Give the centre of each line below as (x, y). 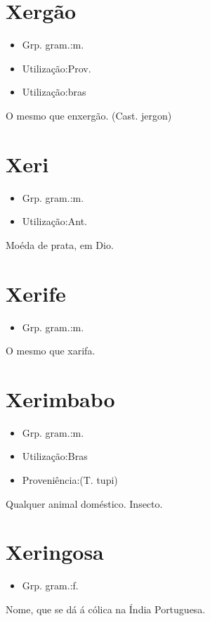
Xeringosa (55, 552)
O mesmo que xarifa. (51, 351)
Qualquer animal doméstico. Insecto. (84, 503)
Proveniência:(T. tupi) (70, 480)
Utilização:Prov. (57, 68)
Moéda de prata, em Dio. (60, 244)
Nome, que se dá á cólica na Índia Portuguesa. (106, 609)
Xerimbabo (60, 398)
